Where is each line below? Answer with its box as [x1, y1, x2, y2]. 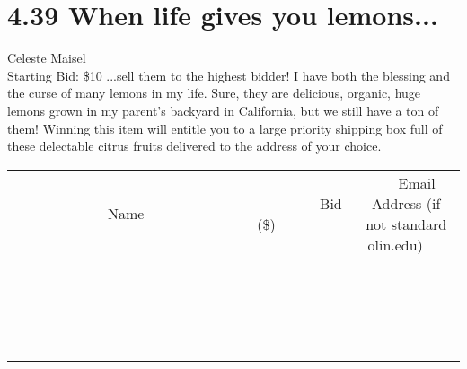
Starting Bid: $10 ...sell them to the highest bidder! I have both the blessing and [7, 66, 450, 84]
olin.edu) [367, 233, 423, 255]
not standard [366, 213, 447, 234]
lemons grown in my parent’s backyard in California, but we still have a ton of [7, 101, 439, 119]
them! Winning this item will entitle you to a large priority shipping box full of [7, 119, 443, 137]
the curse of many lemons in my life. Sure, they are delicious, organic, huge [7, 83, 421, 102]
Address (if [372, 192, 441, 214]
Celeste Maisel [7, 48, 86, 67]
